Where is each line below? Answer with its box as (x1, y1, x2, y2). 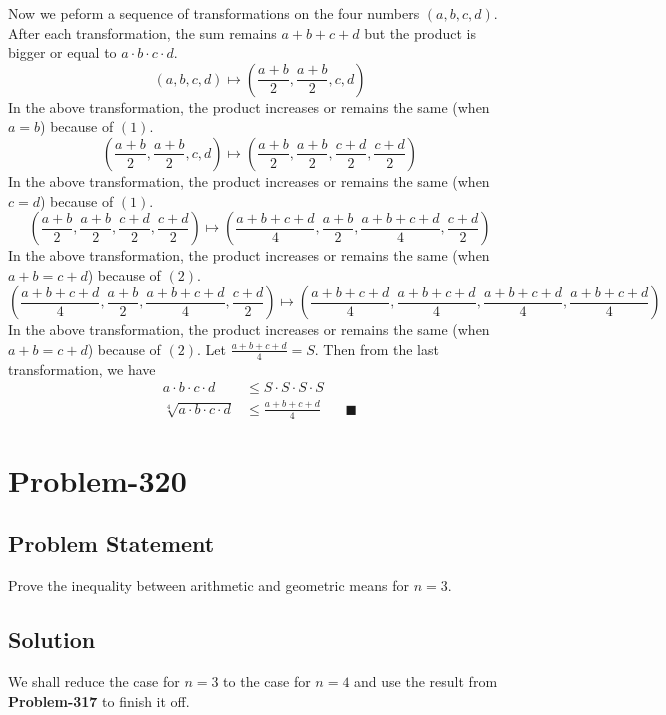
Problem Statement (8, 528, 215, 559)
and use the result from (354, 670, 498, 691)
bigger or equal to (8, 42, 117, 63)
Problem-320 (8, 459, 187, 500)
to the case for (223, 670, 311, 691)
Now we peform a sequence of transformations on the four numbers (8, 3, 420, 23)
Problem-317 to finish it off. (8, 690, 190, 711)
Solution (8, 624, 96, 655)
